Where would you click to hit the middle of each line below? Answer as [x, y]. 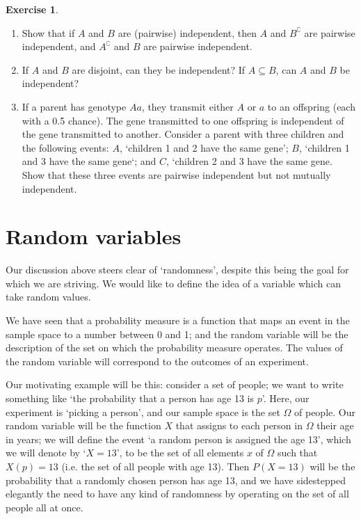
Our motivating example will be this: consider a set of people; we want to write [175, 384]
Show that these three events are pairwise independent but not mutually [176, 174]
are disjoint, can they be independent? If [159, 69]
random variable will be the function [83, 425]
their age [335, 425]
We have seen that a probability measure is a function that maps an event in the [178, 320]
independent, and [59, 46]
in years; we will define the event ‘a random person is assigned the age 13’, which [178, 439]
